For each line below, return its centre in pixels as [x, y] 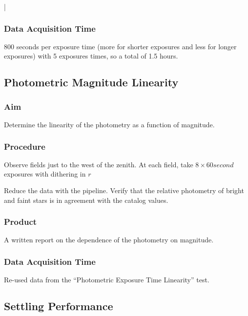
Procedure [25, 146]
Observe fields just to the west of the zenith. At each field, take [99, 164]
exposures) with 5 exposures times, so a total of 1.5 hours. [91, 56]
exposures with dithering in [45, 174]
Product [21, 222]
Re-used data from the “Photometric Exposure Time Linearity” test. [107, 280]
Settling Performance [59, 306]
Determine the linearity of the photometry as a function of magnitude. [109, 124]
